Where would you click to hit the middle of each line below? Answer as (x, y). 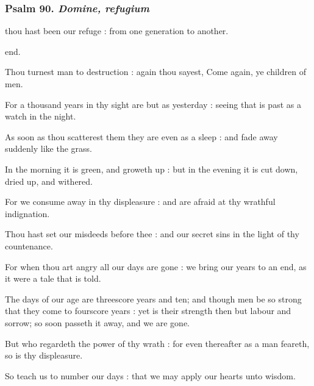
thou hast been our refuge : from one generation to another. (117, 31)
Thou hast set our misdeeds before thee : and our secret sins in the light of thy (152, 234)
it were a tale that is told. (53, 278)
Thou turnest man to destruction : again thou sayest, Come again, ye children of (155, 72)
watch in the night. (41, 116)
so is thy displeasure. (44, 355)
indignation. (27, 213)
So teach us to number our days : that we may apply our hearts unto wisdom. (150, 375)
